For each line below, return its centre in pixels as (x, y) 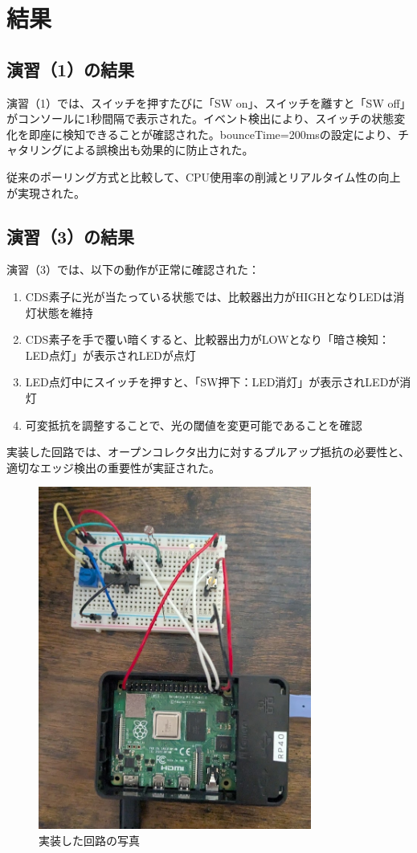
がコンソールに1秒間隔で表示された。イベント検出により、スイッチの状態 (200, 118)
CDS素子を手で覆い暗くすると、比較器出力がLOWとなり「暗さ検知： (208, 339)
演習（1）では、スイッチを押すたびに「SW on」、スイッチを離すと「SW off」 (209, 102)
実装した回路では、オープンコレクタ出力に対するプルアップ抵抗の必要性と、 (208, 452)
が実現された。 (46, 192)
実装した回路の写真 (89, 841)
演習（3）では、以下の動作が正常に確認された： (133, 269)
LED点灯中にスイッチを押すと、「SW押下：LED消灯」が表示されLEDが (213, 382)
